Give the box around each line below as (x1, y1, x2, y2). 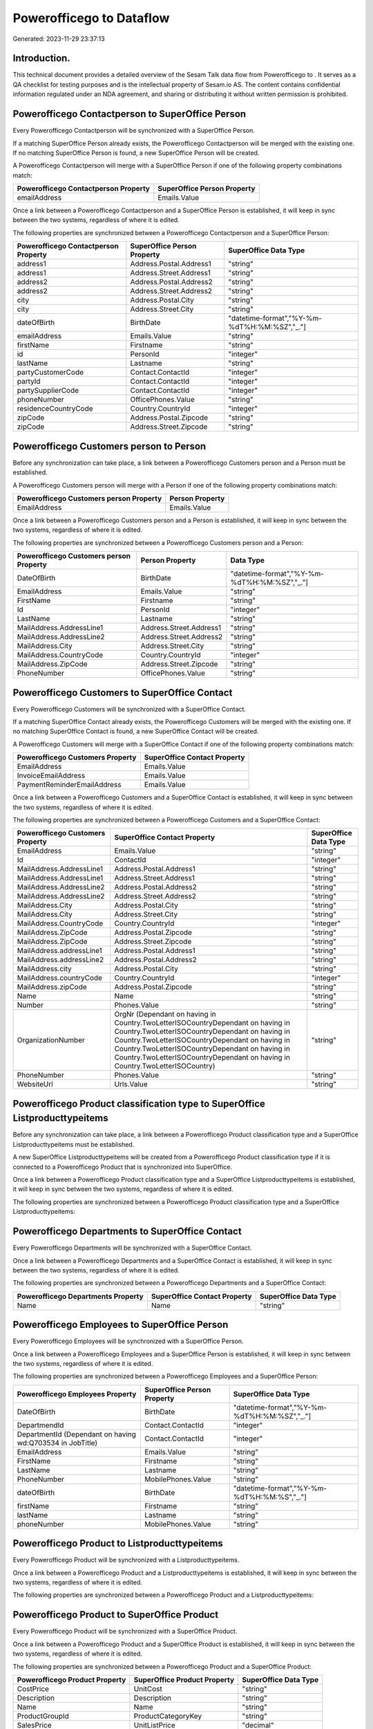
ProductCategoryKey (133, 1711, 202, 1721)
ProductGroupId (17, 1711, 69, 1721)
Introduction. (12, 53, 70, 64)
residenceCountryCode (17, 404, 93, 414)
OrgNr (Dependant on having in (114, 1010, 217, 1019)
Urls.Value (114, 1080, 148, 1089)
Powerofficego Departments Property (17, 1291, 144, 1301)
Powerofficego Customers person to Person (12, 440, 207, 452)
